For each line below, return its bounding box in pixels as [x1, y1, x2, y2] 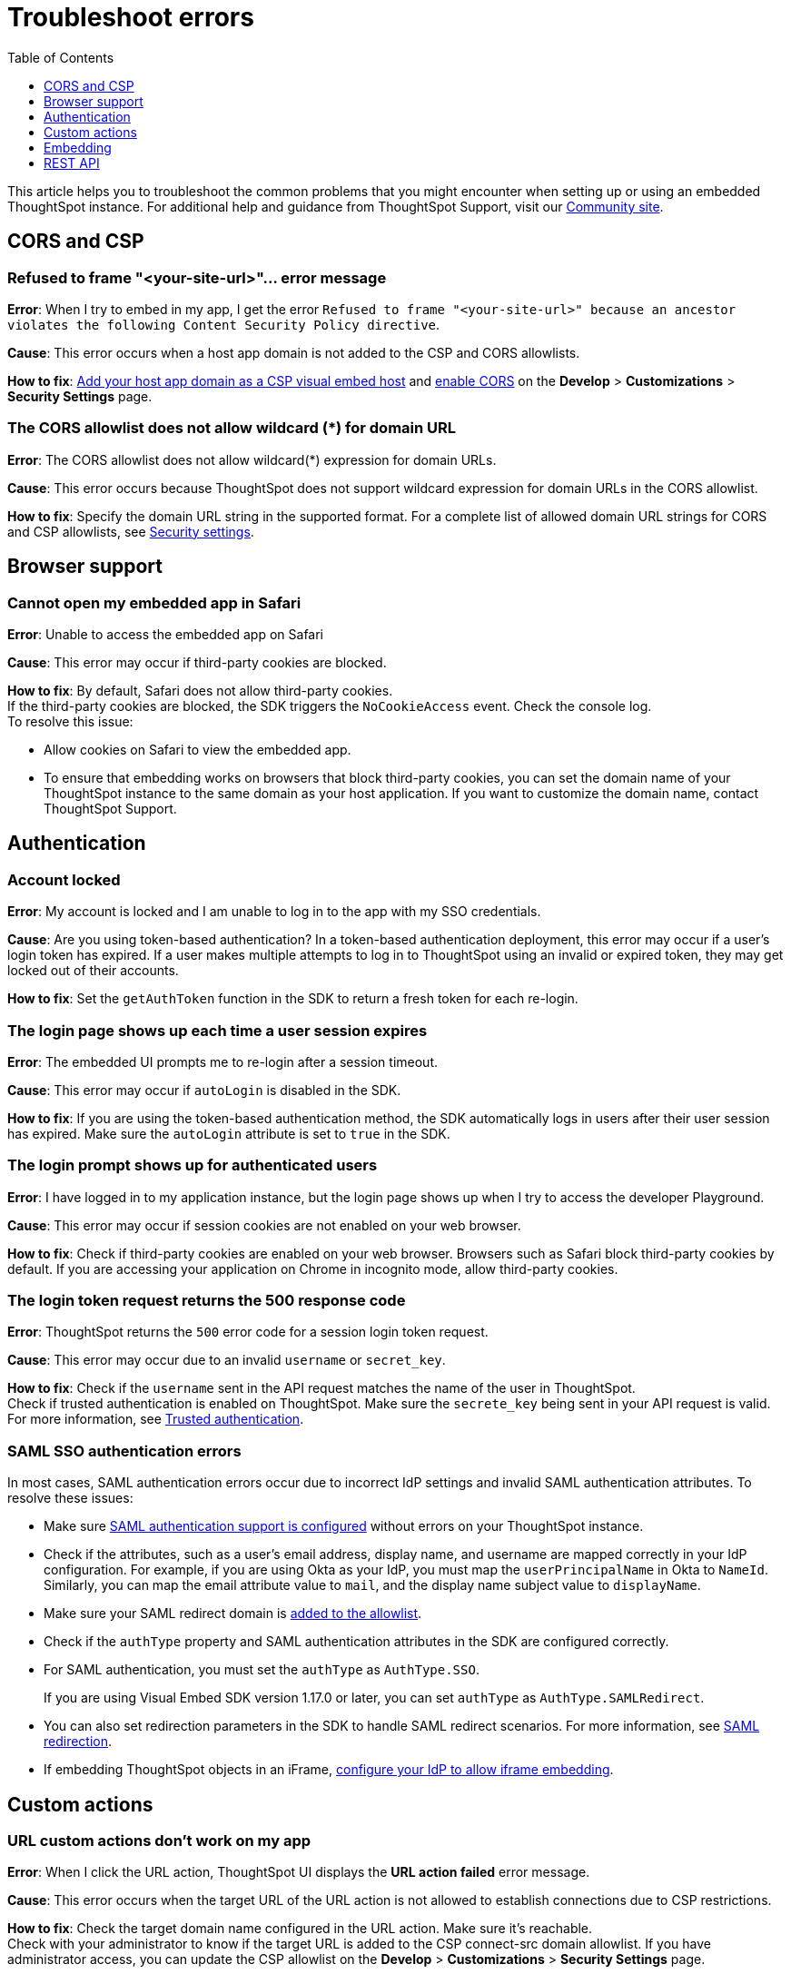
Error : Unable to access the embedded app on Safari [7, 626, 324, 642]
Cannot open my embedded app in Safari [7, 593, 302, 612]
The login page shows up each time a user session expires [7, 1021, 428, 1040]
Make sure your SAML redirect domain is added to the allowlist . [44, 1605, 422, 1622]
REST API [44, 154, 100, 171]
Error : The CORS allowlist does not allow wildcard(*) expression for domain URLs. [7, 451, 497, 468]
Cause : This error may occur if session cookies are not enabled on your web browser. [7, 1217, 521, 1233]
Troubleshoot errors [7, 2, 254, 33]
